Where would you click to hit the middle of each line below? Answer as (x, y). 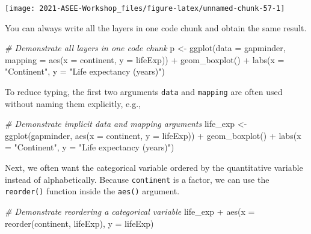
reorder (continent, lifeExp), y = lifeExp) (79, 223)
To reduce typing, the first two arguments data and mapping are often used (144, 92)
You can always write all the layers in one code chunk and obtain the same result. (156, 27)
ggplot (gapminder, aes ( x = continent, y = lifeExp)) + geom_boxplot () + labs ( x (153, 135)
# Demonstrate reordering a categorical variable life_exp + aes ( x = (130, 211)
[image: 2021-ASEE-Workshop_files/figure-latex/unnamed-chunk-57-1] (145, 8)
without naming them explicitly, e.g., (73, 103)
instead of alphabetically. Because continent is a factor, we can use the (137, 179)
